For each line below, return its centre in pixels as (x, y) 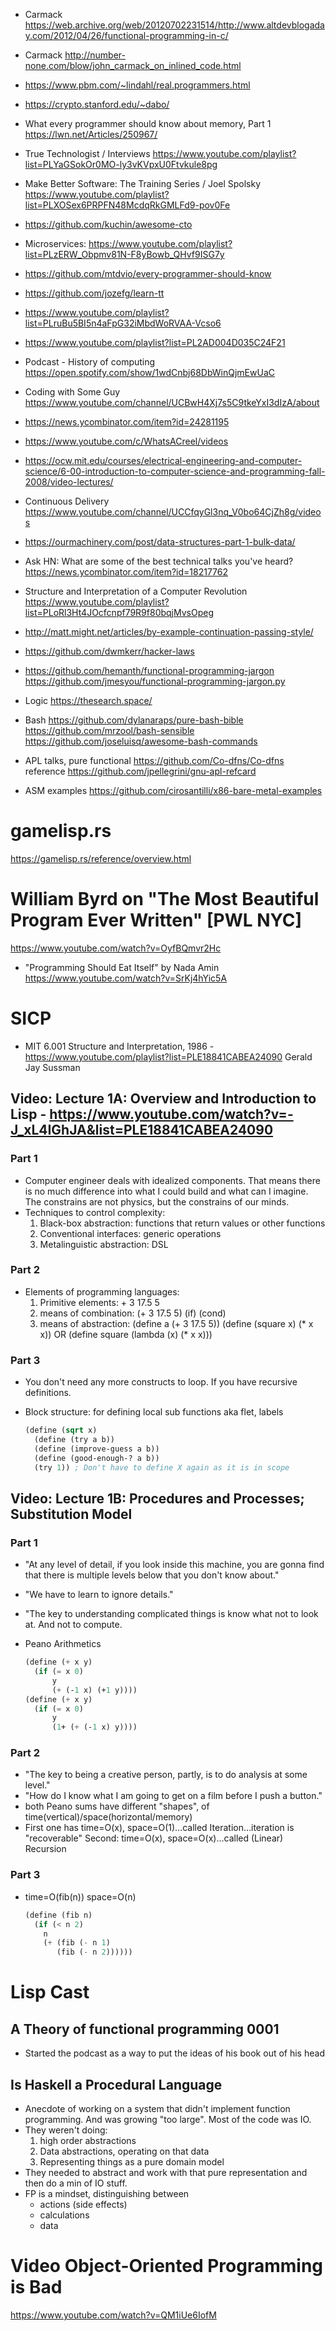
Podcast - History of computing (90, 362)
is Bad (36, 2287)
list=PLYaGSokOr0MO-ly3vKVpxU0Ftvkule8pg (121, 164)
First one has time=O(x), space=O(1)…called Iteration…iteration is (159, 1828)
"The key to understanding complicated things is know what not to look (171, 1614)
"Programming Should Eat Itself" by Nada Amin (122, 967)
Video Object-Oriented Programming (167, 2266)
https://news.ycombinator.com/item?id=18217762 (126, 572)
